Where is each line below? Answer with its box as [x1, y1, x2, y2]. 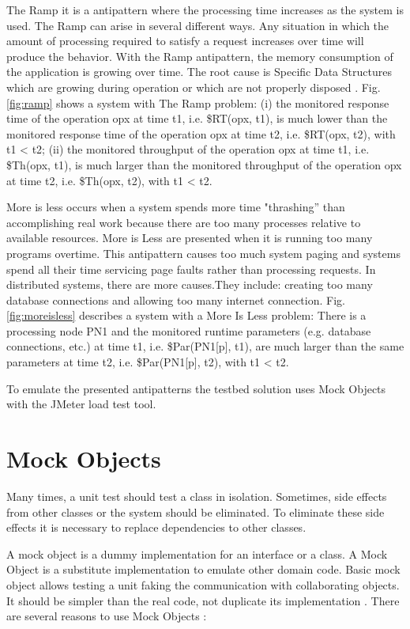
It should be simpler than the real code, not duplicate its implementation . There [6, 592, 400, 608]
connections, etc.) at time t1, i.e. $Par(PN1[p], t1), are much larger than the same [6, 338, 404, 354]
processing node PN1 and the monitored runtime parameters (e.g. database [6, 322, 371, 339]
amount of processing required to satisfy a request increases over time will [6, 32, 364, 49]
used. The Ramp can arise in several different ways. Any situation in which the [6, 17, 389, 33]
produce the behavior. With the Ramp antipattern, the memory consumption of [6, 47, 393, 64]
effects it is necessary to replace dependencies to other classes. [6, 519, 307, 536]
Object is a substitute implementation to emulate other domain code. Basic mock [6, 561, 401, 578]
